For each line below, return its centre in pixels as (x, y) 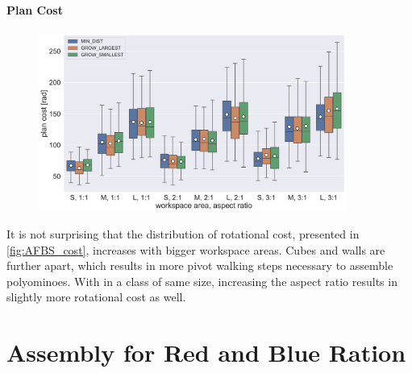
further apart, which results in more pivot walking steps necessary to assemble (200, 265)
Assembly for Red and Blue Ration (206, 352)
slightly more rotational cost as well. (96, 297)
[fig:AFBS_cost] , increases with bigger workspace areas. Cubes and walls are (196, 249)
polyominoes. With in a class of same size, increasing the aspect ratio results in (202, 281)
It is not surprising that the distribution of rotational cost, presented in (183, 234)
